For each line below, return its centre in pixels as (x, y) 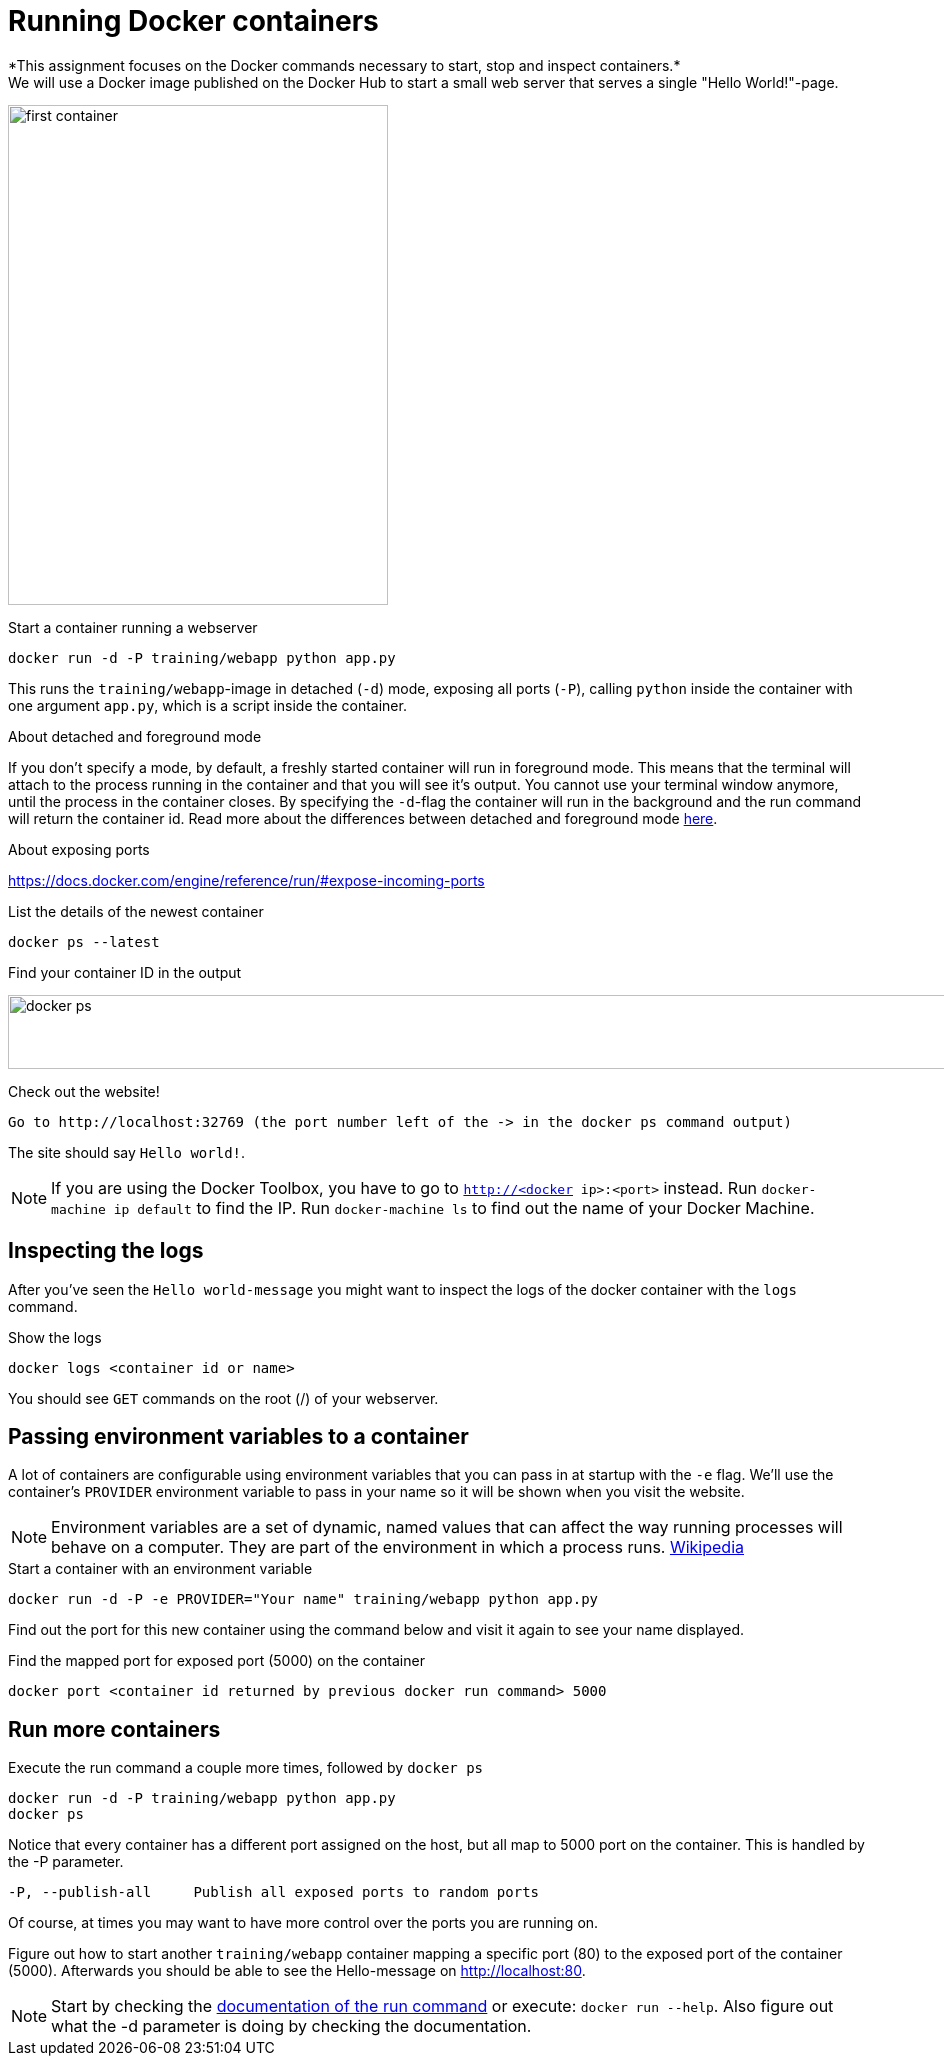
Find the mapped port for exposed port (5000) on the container (216, 1661)
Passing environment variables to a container (238, 1437)
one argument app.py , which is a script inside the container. (207, 705)
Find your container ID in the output (125, 972)
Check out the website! (84, 1091)
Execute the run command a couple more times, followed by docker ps (246, 1768)
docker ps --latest (84, 941)
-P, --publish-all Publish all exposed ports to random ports (274, 1892)
